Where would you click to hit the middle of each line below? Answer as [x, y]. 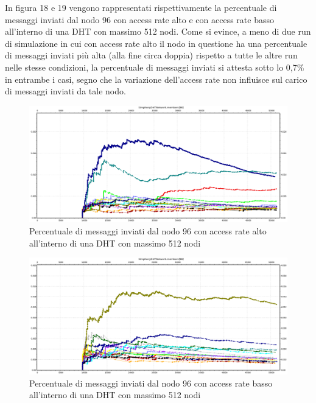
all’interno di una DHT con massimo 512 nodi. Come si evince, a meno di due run [158, 31]
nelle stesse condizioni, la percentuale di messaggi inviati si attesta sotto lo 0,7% [155, 67]
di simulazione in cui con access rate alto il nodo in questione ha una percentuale [156, 43]
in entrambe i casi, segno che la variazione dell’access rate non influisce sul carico [156, 79]
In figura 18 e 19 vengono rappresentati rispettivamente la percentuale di [141, 7]
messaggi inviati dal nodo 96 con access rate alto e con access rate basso [139, 19]
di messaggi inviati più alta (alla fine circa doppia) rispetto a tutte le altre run [151, 55]
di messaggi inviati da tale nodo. [65, 91]
